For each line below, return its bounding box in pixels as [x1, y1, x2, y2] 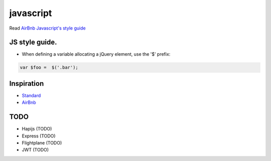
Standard [22, 92, 41, 98]
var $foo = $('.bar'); [20, 65, 79, 70]
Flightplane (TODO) [22, 140, 62, 146]
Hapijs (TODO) [22, 126, 52, 132]
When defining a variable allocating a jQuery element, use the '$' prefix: [22, 51, 171, 57]
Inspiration [9, 79, 44, 88]
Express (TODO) [22, 133, 56, 139]
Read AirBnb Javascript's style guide [9, 25, 86, 31]
